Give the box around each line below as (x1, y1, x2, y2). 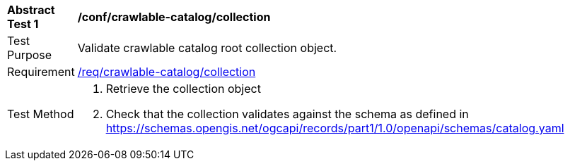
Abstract (7, 3, 55, 17)
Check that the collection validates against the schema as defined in (105, 107, 469, 121)
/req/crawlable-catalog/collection (77, 65, 256, 79)
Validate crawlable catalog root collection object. (77, 41, 337, 55)
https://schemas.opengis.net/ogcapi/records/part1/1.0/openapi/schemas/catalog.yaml (105, 121, 564, 135)
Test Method (7, 107, 74, 121)
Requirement (7, 65, 75, 79)
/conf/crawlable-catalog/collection (77, 10, 271, 24)
